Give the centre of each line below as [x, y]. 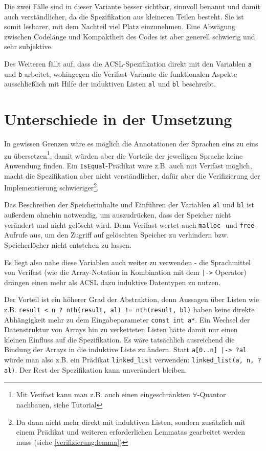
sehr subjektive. [29, 46]
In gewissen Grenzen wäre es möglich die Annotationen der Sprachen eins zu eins [131, 144]
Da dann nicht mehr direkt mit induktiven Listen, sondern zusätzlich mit [131, 422]
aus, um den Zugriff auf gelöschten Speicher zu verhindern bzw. [129, 235]
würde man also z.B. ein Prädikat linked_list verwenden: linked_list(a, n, [129, 360]
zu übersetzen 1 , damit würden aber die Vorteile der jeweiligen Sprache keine [124, 155]
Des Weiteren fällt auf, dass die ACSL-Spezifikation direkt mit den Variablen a [128, 63]
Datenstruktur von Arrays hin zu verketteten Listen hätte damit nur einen [121, 329]
